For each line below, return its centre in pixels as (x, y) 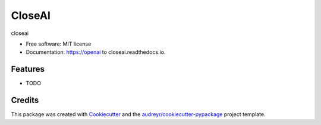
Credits (25, 100)
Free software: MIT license (59, 44)
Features (28, 69)
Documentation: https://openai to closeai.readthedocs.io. (96, 52)
